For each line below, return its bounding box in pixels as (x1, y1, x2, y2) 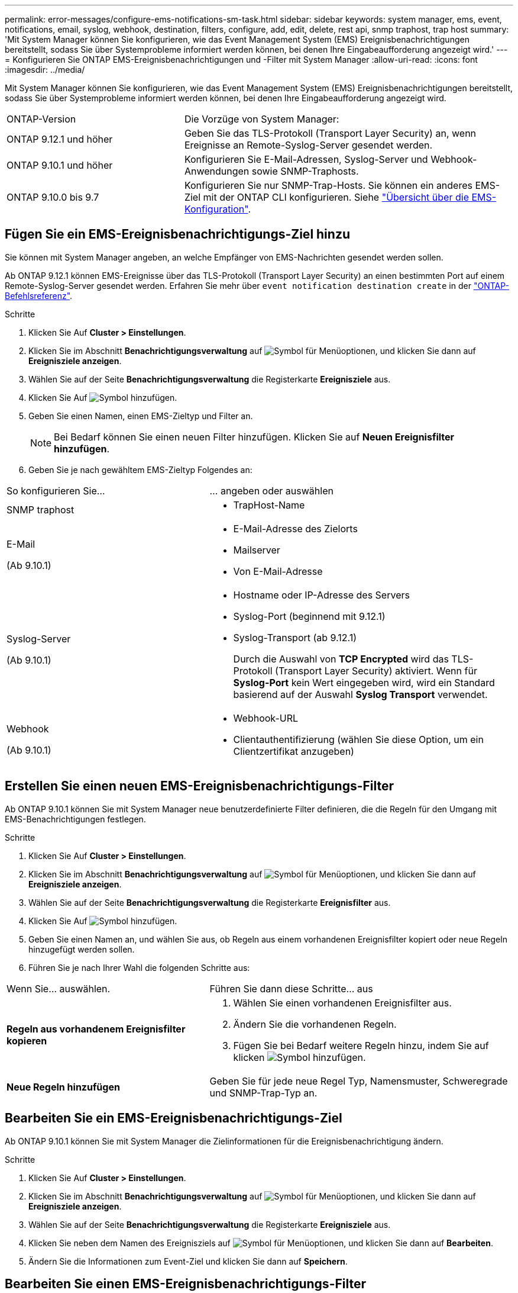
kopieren (7, 1034, 47, 1047)
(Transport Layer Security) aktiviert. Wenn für (275, 664, 477, 677)
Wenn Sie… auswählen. (7, 982, 111, 995)
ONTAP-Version (7, 113, 76, 125)
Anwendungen (184, 165, 250, 177)
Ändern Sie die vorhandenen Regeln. (233, 1018, 397, 1030)
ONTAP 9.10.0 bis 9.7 (7, 191, 99, 203)
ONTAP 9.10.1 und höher (7, 159, 113, 171)
